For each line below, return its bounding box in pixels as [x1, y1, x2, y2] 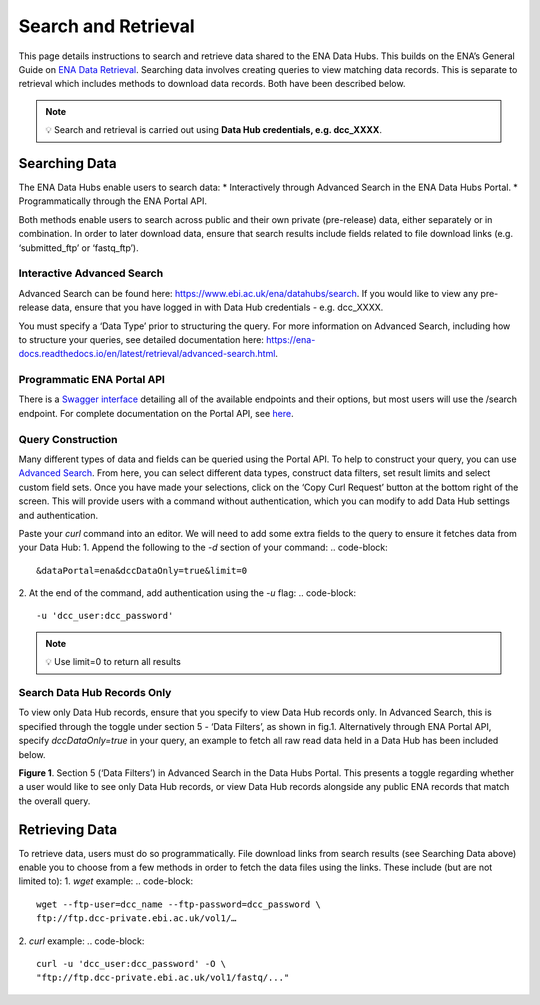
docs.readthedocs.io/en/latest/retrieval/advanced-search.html [18, 348, 276, 360]
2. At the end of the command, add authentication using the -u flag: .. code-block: [18, 587, 357, 599]
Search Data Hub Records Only [18, 686, 172, 700]
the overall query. [18, 795, 91, 807]
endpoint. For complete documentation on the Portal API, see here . [18, 407, 294, 419]
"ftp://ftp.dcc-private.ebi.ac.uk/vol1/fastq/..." [36, 972, 290, 984]
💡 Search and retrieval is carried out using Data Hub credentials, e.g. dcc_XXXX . [45, 124, 382, 136]
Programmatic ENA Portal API [18, 373, 165, 387]
